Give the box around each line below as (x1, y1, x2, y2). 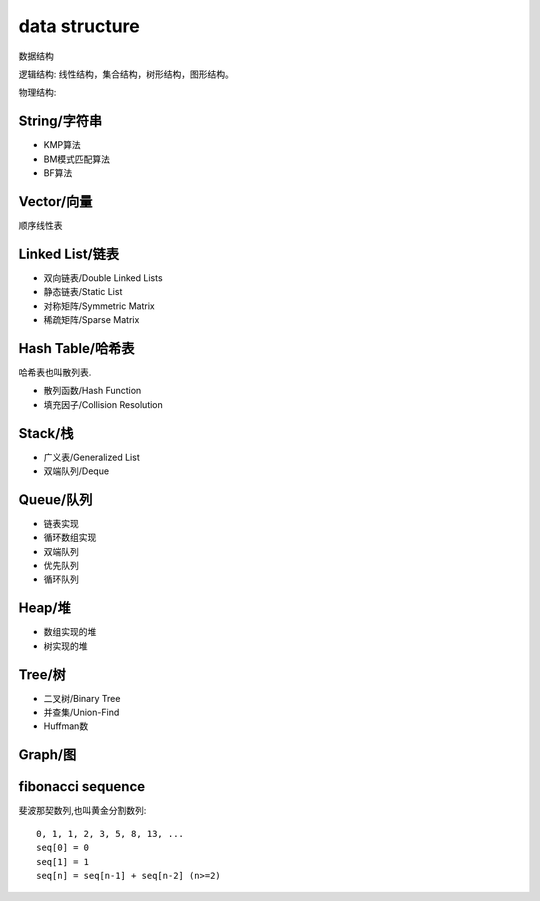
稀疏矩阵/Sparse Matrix (43, 314, 140, 325)
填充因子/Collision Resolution (43, 398, 164, 410)
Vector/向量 (18, 193, 93, 210)
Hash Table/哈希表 (18, 340, 135, 357)
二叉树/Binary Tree (43, 692, 121, 704)
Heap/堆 (18, 600, 71, 617)
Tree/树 (18, 666, 67, 683)
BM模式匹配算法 (43, 153, 110, 165)
